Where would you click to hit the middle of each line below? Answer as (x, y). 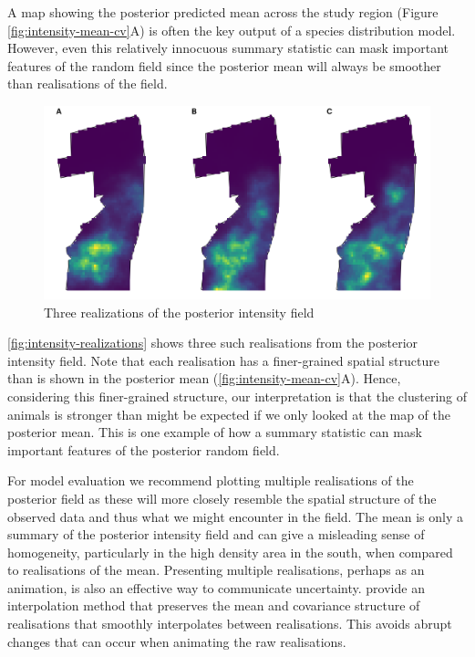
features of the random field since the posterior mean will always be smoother (224, 65)
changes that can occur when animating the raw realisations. (177, 641)
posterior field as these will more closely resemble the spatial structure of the (222, 498)
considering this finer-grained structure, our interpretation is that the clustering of (237, 396)
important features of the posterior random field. (144, 449)
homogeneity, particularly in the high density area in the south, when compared (230, 552)
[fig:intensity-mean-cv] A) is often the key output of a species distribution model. (232, 30)
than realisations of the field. (88, 83)
